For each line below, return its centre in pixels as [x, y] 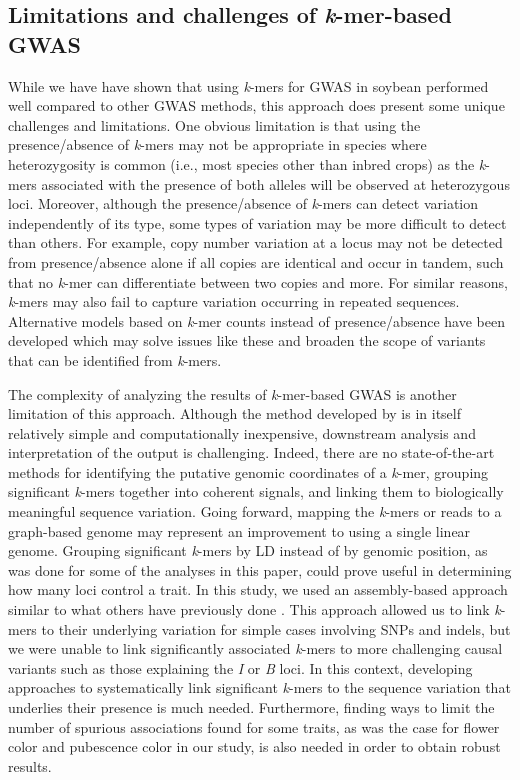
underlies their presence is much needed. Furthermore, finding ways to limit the [251, 707]
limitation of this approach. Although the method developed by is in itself [234, 413]
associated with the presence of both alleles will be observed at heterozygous [275, 183]
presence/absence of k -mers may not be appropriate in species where [217, 144]
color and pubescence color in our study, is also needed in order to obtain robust [254, 746]
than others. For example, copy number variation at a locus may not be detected [255, 242]
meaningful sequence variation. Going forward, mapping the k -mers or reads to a [255, 511]
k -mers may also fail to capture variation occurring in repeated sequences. [234, 301]
